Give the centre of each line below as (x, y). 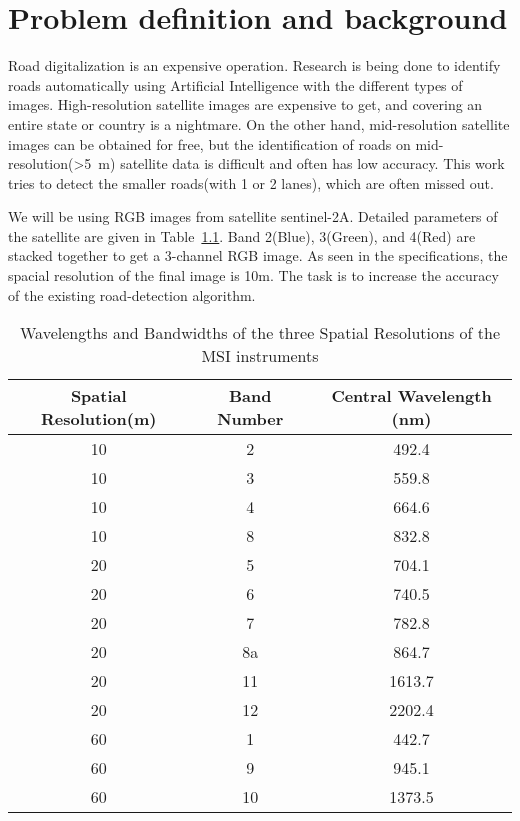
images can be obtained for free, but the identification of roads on (209, 143)
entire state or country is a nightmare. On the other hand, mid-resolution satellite (259, 123)
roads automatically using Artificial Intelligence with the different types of (235, 84)
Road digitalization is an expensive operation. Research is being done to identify (254, 65)
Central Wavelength (411, 396)
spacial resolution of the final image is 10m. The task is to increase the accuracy (253, 275)
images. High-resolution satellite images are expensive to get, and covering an (245, 104)
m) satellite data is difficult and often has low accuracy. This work (301, 163)
